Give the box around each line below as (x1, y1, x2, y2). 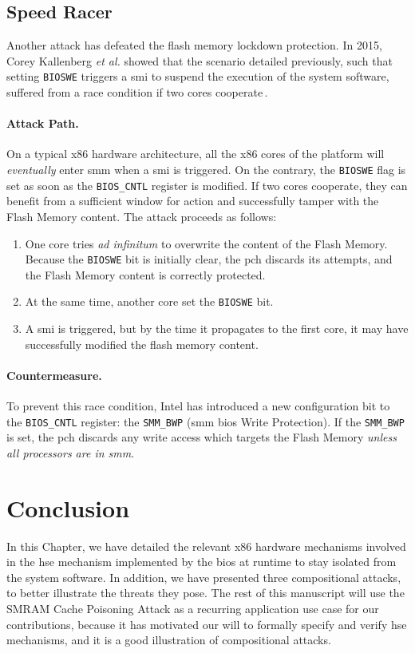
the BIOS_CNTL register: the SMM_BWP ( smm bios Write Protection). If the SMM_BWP (6, 413, 405, 429)
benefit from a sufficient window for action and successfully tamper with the (6, 192, 379, 209)
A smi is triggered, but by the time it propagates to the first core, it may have (25, 320, 409, 337)
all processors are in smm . (6, 444, 135, 461)
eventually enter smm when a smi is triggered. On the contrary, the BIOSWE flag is (6, 161, 406, 178)
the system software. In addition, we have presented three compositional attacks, (6, 568, 401, 585)
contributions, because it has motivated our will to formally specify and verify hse (6, 615, 407, 632)
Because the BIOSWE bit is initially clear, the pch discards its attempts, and (25, 251, 393, 267)
